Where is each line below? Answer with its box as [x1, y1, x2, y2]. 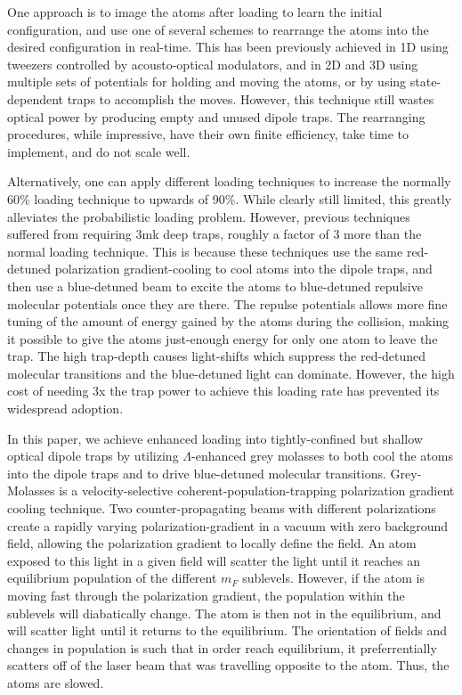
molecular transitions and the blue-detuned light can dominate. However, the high [7, 364, 455, 382]
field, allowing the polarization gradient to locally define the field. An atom [7, 534, 417, 552]
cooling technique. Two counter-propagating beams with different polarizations [7, 499, 436, 518]
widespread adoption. [7, 399, 124, 418]
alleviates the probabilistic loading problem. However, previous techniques [7, 207, 410, 225]
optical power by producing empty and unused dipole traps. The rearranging [7, 107, 426, 126]
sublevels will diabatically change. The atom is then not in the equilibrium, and [7, 603, 442, 622]
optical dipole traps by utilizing [7, 446, 179, 465]
